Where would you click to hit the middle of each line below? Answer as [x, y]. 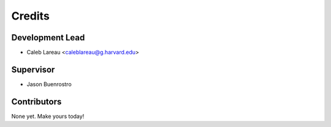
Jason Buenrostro [49, 84]
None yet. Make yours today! [48, 116]
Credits [31, 16]
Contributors [36, 102]
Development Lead [48, 38]
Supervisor [33, 69]
